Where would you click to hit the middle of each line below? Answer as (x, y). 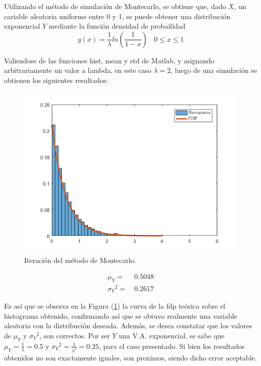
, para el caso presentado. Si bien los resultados (172, 346)
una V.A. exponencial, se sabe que (172, 335)
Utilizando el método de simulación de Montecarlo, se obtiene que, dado (115, 6)
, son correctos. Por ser (75, 335)
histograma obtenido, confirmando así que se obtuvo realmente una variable (121, 315)
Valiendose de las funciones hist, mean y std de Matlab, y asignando (109, 60)
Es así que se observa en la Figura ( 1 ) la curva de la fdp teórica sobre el (115, 306)
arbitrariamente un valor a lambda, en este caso (78, 70)
